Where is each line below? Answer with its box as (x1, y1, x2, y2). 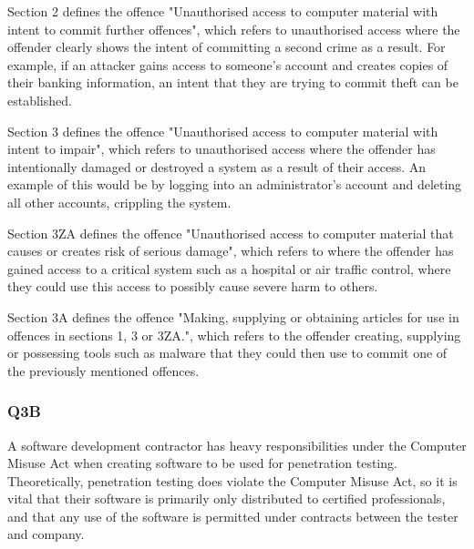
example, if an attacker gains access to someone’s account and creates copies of (7, 55, 448, 74)
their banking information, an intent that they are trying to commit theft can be (7, 73, 459, 92)
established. (7, 90, 72, 109)
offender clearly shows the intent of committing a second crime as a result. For (7, 37, 446, 56)
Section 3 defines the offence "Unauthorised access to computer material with (7, 121, 438, 140)
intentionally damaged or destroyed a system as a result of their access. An (7, 157, 427, 176)
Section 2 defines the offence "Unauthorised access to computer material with (7, 2, 438, 20)
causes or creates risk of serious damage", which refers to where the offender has (7, 241, 454, 260)
